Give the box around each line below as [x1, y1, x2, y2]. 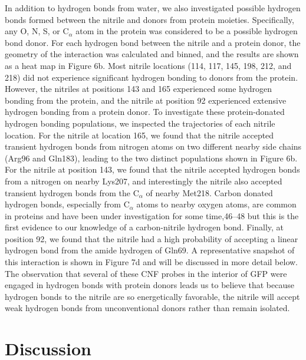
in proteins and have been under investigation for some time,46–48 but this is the [5, 209, 299, 222]
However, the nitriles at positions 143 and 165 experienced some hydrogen [5, 82, 272, 95]
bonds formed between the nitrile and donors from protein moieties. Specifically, [5, 13, 294, 25]
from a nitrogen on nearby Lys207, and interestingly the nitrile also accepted [5, 174, 282, 187]
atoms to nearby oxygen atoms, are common [136, 198, 297, 210]
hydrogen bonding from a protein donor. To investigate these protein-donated [5, 105, 285, 118]
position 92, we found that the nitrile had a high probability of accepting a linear [5, 232, 298, 245]
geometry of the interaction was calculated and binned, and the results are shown [5, 48, 299, 60]
